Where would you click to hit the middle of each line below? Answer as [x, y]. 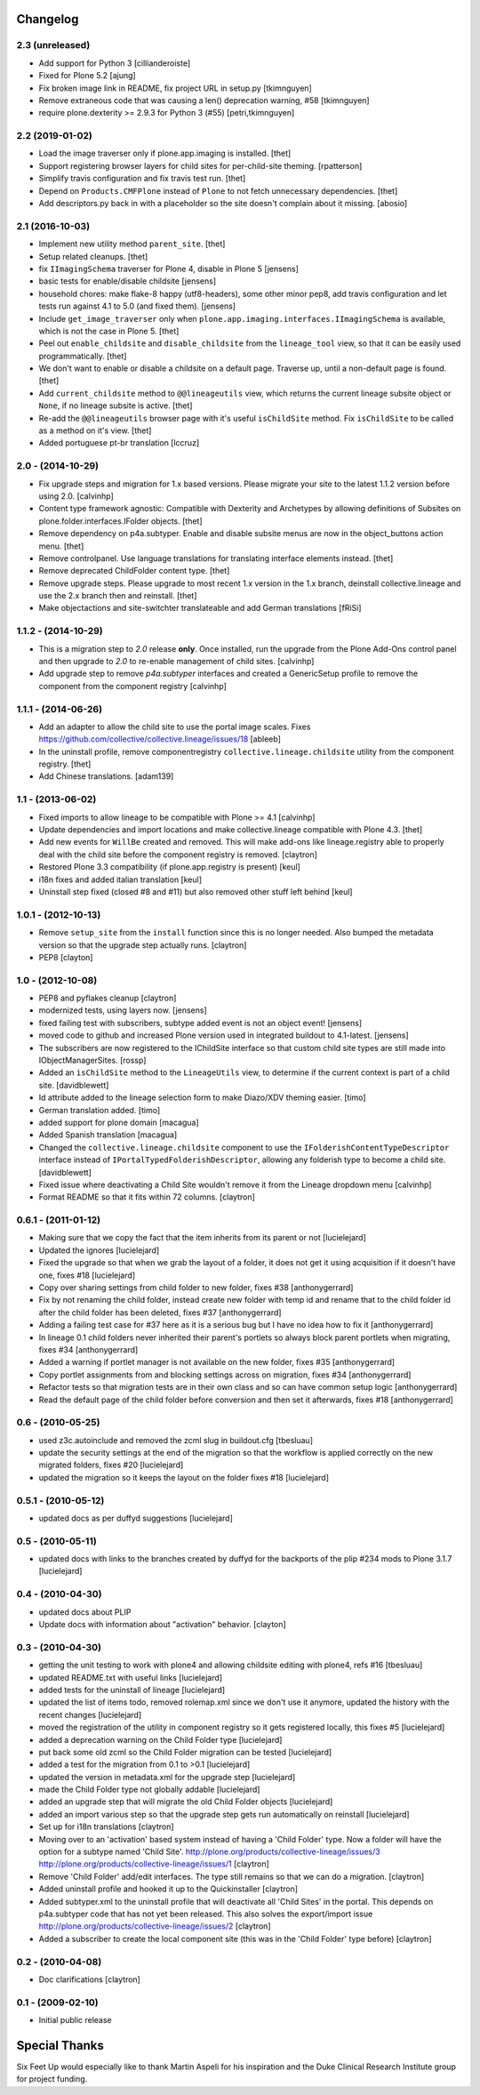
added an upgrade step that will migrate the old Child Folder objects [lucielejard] [186, 1802]
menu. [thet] [61, 546]
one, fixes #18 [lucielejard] [87, 1275]
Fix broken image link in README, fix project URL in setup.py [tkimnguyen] [176, 88]
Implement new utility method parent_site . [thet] [132, 244]
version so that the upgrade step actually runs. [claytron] [143, 945]
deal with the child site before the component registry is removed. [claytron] [178, 855]
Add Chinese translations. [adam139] [106, 776]
